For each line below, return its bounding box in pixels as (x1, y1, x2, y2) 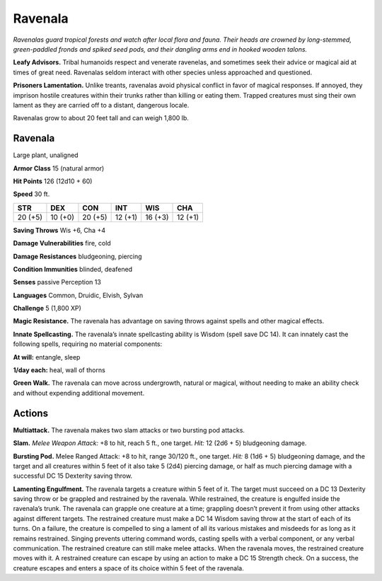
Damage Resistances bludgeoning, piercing (13, 252, 142, 260)
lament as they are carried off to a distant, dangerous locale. (13, 100, 190, 109)
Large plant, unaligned (13, 151, 79, 159)
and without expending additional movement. (13, 389, 145, 397)
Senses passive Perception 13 (13, 278, 102, 287)
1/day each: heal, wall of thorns (13, 366, 105, 374)
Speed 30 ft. (13, 190, 50, 198)
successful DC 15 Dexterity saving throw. (13, 471, 133, 481)
